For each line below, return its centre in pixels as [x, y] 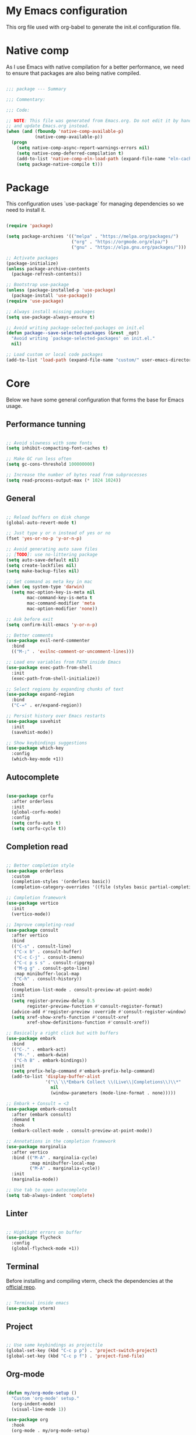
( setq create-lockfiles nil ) [41, 565]
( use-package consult [32, 930]
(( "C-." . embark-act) [39, 1049]
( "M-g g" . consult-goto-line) [52, 968]
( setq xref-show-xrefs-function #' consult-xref [70, 1017]
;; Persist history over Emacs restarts [56, 716]
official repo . [21, 1287]
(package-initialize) [32, 263]
